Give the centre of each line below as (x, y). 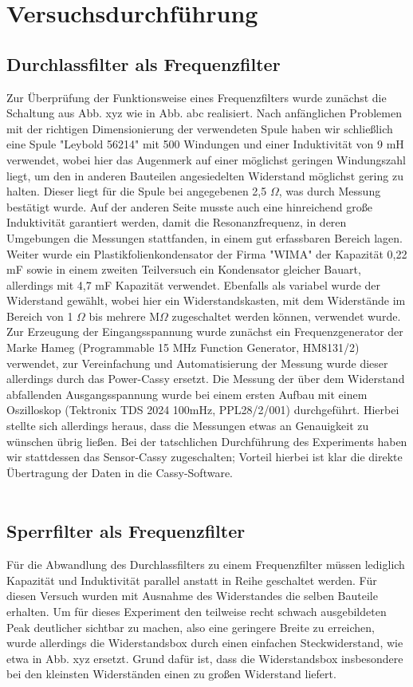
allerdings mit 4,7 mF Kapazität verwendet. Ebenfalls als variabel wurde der (194, 284)
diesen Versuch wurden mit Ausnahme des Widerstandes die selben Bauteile (192, 596)
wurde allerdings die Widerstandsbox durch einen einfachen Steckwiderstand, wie (205, 643)
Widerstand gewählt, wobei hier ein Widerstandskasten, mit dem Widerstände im (206, 300)
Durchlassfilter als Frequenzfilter (144, 63)
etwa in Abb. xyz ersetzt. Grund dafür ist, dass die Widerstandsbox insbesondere (205, 658)
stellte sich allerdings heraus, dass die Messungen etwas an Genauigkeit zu (188, 426)
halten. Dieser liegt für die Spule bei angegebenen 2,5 (137, 191)
